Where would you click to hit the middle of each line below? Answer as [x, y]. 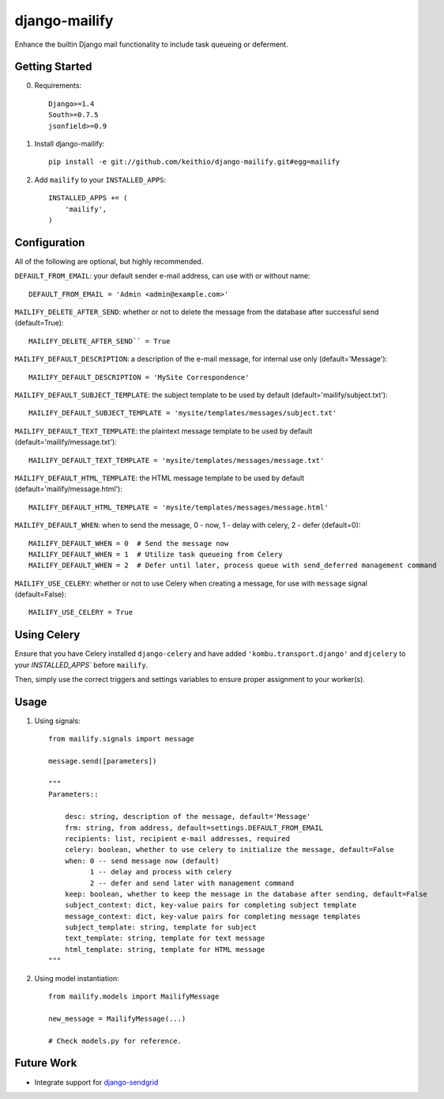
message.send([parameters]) [103, 761]
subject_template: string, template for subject [160, 927]
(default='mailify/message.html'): [68, 489]
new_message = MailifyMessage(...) [117, 1018]
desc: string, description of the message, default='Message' [188, 817]
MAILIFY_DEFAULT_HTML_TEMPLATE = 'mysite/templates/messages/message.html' [179, 507]
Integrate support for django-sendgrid [96, 1082]
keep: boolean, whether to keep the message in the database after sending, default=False [246, 894]
